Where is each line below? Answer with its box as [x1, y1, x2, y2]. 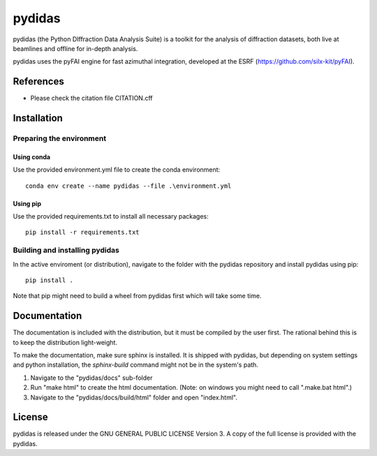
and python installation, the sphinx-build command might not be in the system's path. [13, 360, 258, 369]
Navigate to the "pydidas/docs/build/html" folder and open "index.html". [30, 393, 237, 402]
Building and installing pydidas [13, 245, 120, 255]
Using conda [13, 152, 51, 161]
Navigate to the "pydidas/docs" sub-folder [30, 374, 153, 382]
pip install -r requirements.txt [25, 228, 140, 237]
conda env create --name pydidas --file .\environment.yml [25, 182, 232, 190]
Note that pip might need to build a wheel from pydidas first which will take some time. [13, 292, 262, 300]
